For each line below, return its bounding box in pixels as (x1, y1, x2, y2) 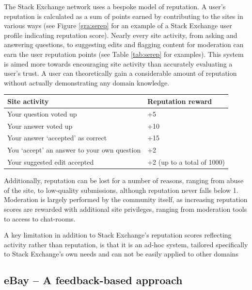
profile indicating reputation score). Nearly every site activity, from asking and (4, 30, 237, 40)
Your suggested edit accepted (7, 157, 94, 167)
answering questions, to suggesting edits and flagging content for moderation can (4, 39, 244, 50)
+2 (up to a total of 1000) (147, 157, 225, 167)
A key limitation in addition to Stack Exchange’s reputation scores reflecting (4, 230, 232, 240)
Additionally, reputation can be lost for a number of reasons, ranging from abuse (4, 175, 244, 186)
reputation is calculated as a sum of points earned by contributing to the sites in (4, 11, 243, 21)
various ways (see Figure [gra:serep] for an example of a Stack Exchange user (4, 20, 232, 31)
